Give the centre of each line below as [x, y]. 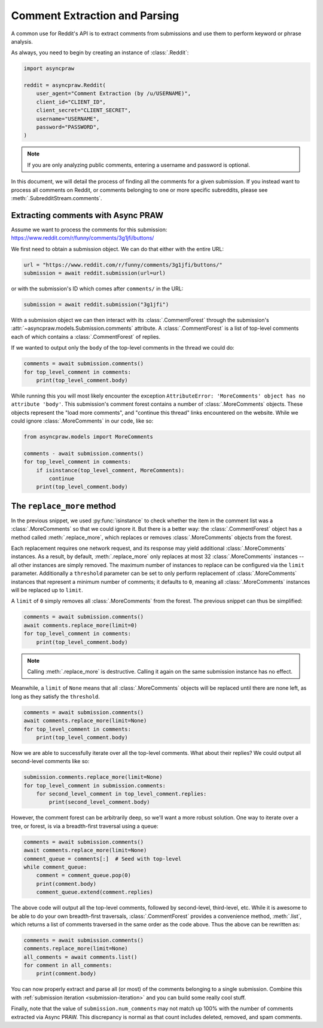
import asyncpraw [49, 68]
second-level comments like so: [50, 761]
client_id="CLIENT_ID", [71, 102]
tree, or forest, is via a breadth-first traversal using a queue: [85, 826]
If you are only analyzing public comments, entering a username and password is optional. [139, 165]
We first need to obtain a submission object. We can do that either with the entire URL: [118, 249]
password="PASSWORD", [68, 127]
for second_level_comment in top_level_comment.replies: [121, 794]
